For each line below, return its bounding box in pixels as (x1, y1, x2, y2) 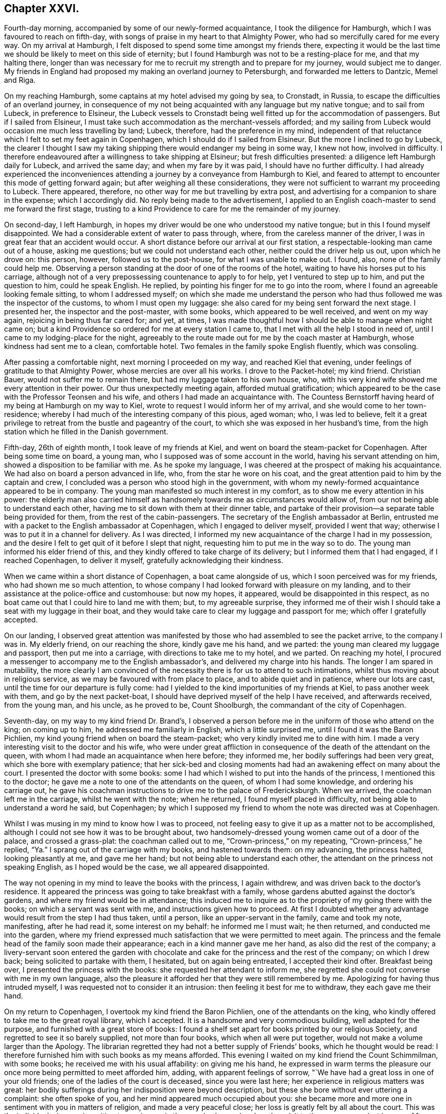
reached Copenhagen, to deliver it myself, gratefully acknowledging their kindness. (4, 556, 283, 565)
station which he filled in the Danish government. (4, 427, 168, 436)
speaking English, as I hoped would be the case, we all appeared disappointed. (4, 863, 269, 872)
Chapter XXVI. (4, 2, 80, 15)
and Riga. (4, 76, 36, 85)
